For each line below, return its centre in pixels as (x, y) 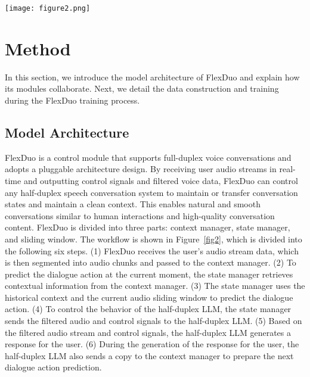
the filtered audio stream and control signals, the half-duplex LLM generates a (148, 332)
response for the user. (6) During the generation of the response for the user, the (152, 344)
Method (38, 48)
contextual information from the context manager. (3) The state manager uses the (155, 286)
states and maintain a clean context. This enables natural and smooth (133, 204)
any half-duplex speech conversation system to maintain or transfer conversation (151, 192)
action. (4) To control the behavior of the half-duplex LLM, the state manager (148, 309)
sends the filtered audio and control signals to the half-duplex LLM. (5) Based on (154, 321)
